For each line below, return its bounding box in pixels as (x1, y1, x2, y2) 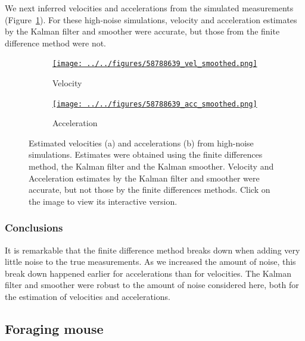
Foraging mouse (5, 320, 104, 338)
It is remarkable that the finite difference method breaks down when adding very (5, 243, 300, 256)
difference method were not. (5, 36, 107, 49)
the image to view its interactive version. (29, 195, 178, 207)
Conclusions (5, 220, 63, 235)
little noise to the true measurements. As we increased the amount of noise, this (5, 255, 296, 268)
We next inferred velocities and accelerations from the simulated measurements (5, 2, 294, 14)
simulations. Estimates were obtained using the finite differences (29, 148, 263, 161)
